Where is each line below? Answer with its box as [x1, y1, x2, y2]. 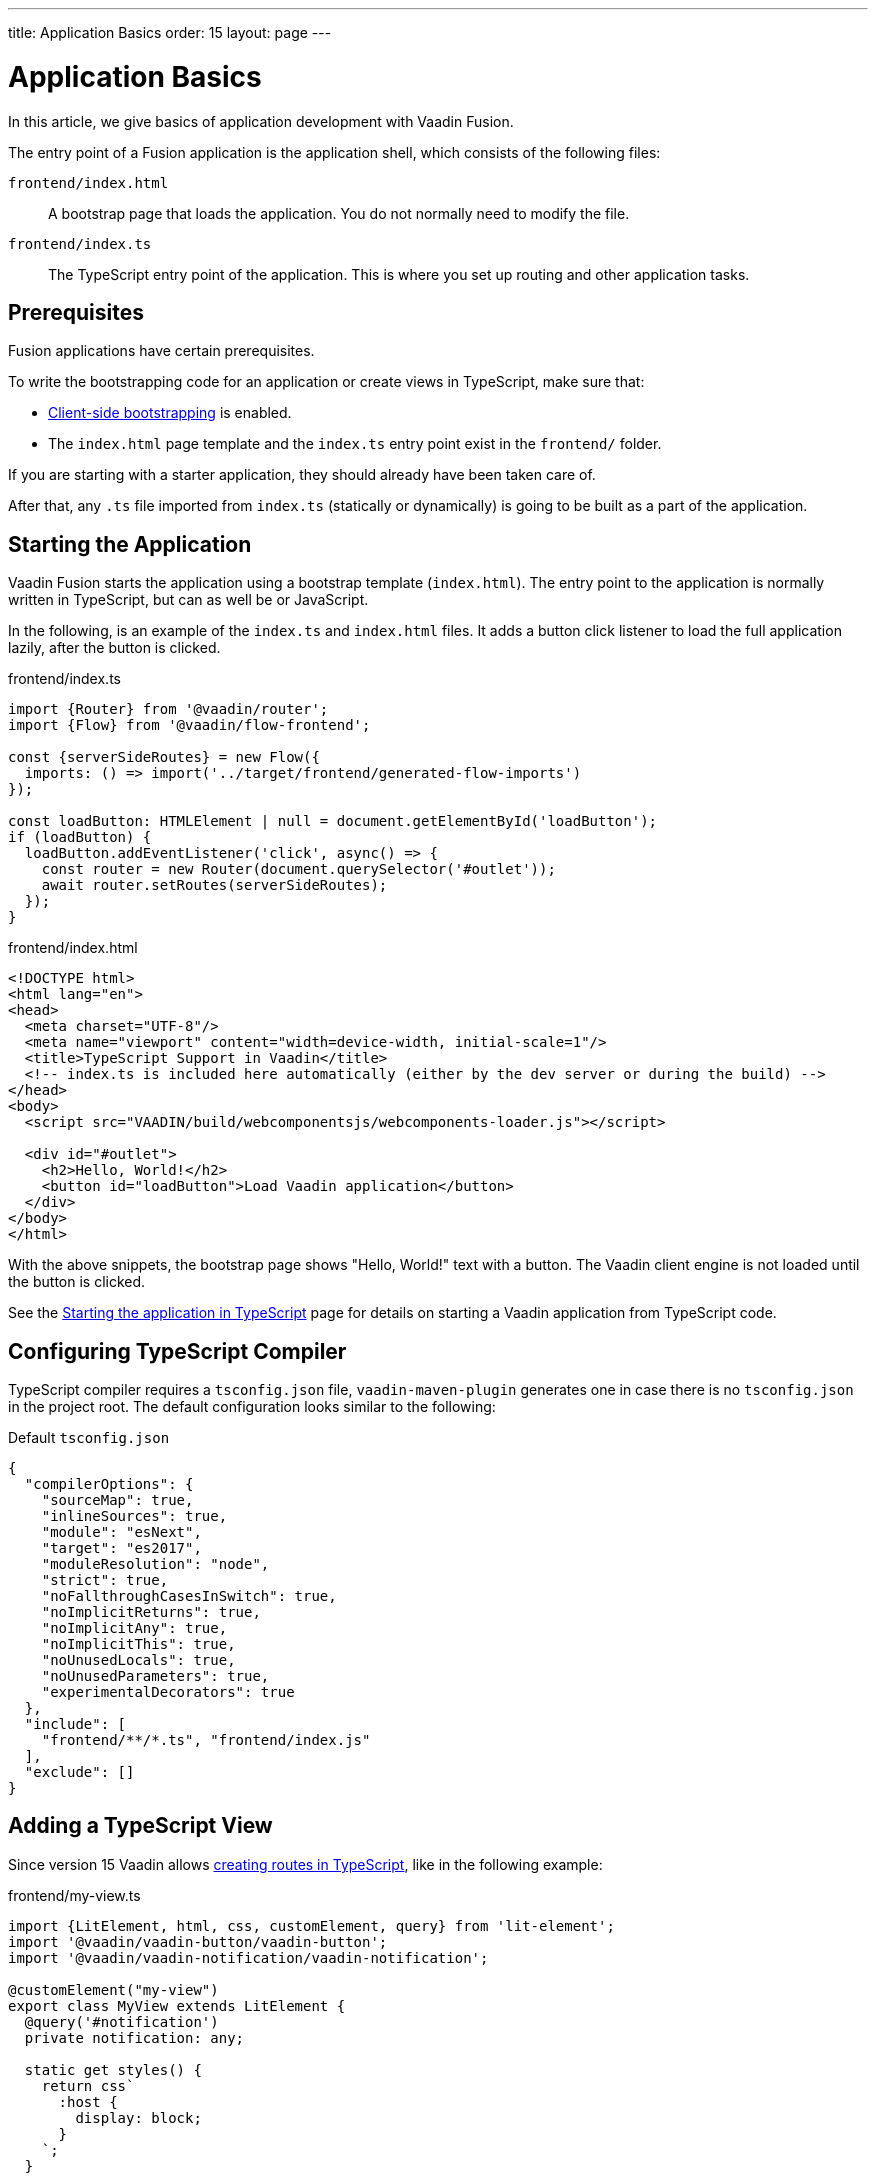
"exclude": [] [24, 1764, 135, 1781]
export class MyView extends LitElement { [8, 1997, 346, 2014]
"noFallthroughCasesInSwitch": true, [41, 1588, 337, 1605]
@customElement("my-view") [8, 1981, 219, 1998]
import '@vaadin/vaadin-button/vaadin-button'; [8, 1933, 388, 1950]
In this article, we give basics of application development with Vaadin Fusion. [8, 112, 514, 130]
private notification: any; [24, 2029, 245, 2046]
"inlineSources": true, [41, 1508, 228, 1525]
